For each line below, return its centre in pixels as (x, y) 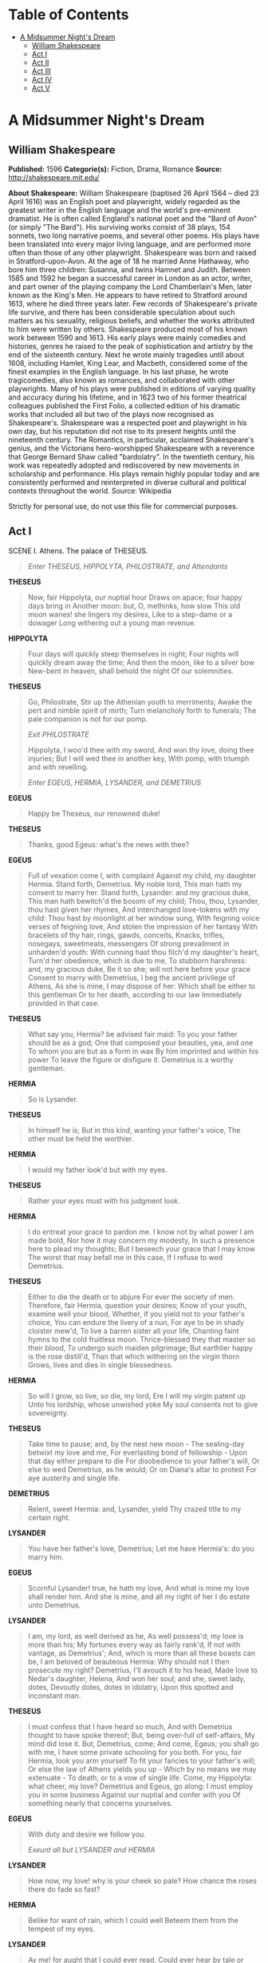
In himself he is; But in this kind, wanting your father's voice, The (134, 1130)
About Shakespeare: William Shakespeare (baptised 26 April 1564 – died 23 (134, 193)
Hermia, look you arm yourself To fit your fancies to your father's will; (142, 1760)
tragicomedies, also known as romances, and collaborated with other (122, 380)
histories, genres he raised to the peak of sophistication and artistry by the (131, 346)
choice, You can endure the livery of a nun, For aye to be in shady (136, 1322)
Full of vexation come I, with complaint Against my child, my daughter (142, 875)
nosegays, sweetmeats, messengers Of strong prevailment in (128, 943)
